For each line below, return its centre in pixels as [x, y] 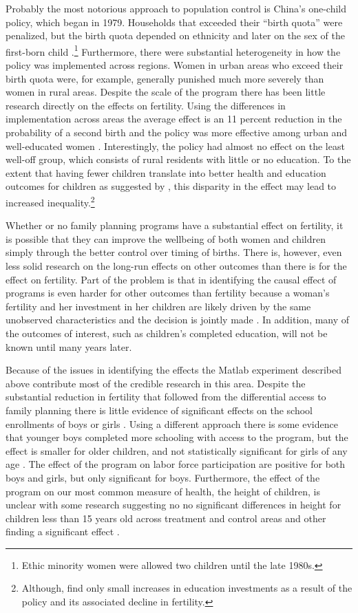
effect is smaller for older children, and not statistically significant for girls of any [177, 450]
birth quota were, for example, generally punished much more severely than [165, 78]
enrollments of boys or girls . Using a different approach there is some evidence [172, 423]
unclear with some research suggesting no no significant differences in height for [173, 505]
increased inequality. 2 [50, 201]
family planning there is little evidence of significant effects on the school [159, 410]
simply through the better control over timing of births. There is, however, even [174, 252]
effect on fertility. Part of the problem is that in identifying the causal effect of [171, 279]
